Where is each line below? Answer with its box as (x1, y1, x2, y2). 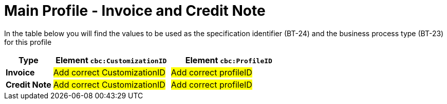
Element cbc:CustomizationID (55, 55, 167, 65)
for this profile (4, 37, 52, 46)
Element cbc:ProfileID (185, 55, 272, 65)
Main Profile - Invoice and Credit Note (4, 2, 266, 19)
